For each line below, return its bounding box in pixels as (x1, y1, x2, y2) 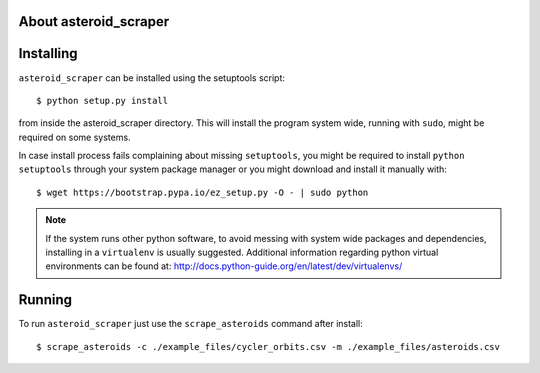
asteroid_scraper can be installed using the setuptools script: (18, 71, 285, 84)
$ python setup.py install (36, 95, 169, 106)
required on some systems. (18, 131, 131, 143)
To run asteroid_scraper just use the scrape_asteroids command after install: (18, 318, 364, 330)
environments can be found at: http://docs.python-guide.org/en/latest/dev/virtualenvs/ (45, 260, 403, 272)
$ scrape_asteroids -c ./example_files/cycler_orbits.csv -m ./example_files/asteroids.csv (36, 341, 500, 352)
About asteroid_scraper (18, 13, 170, 30)
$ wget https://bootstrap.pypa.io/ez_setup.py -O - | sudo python (36, 186, 369, 198)
